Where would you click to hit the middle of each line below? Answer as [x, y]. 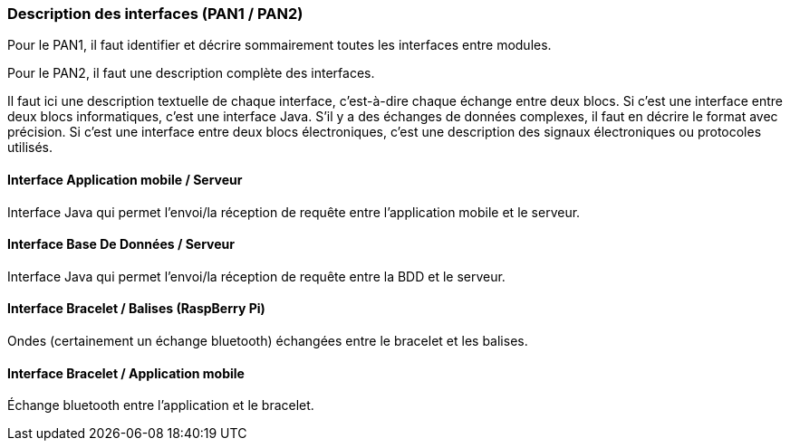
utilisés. [30, 148]
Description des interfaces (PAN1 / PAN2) [155, 14]
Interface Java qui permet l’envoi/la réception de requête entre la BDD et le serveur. [256, 276]
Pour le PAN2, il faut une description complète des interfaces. [191, 73]
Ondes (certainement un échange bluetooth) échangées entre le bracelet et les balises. [268, 341]
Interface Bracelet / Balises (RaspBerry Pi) [136, 309]
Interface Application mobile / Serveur [125, 179]
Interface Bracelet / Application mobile [126, 373]
